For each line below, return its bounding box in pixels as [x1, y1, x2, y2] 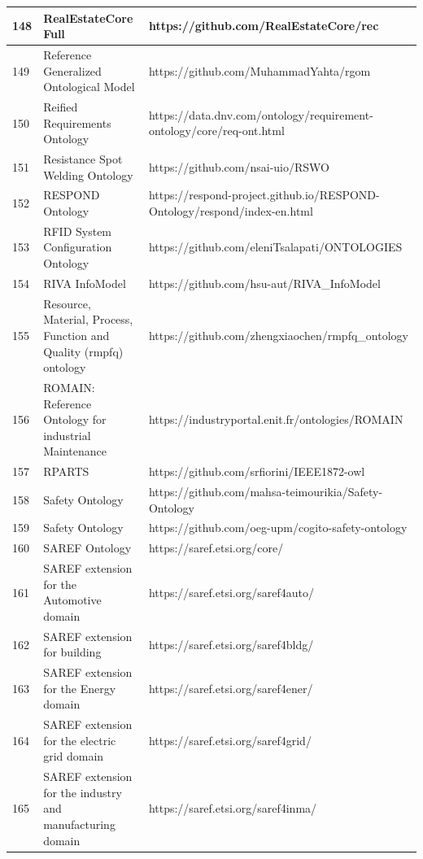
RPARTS [43, 463, 89, 480]
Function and [43, 326, 110, 343]
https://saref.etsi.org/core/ [148, 539, 284, 556]
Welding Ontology [43, 166, 133, 183]
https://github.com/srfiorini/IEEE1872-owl [148, 463, 365, 480]
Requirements [43, 114, 111, 131]
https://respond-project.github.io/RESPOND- [148, 186, 380, 203]
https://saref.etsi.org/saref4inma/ [148, 800, 317, 817]
